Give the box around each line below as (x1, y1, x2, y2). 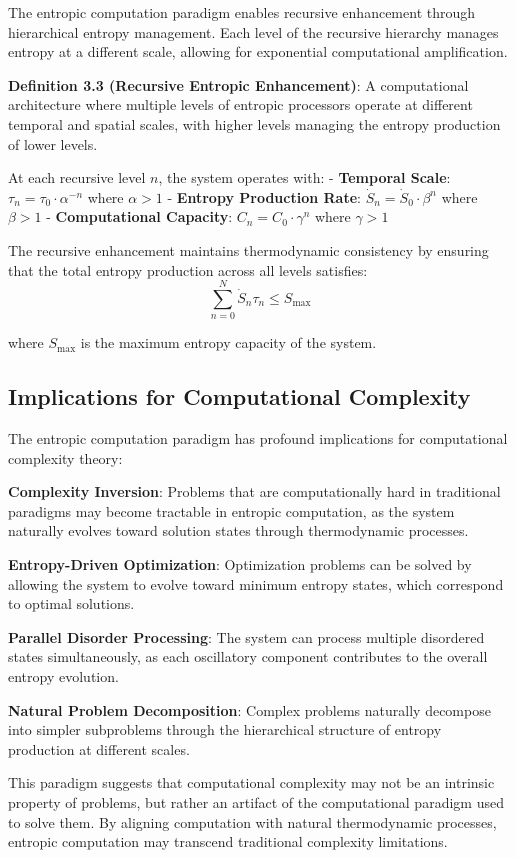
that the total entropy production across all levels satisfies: (8, 259, 368, 280)
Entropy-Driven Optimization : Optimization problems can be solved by (8, 554, 472, 575)
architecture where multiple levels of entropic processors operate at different (8, 94, 473, 115)
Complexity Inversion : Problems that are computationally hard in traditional (8, 481, 501, 502)
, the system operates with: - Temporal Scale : (158, 167, 451, 188)
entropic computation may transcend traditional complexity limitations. (8, 831, 448, 852)
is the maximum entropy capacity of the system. (80, 332, 377, 353)
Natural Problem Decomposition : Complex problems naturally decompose (8, 699, 491, 720)
